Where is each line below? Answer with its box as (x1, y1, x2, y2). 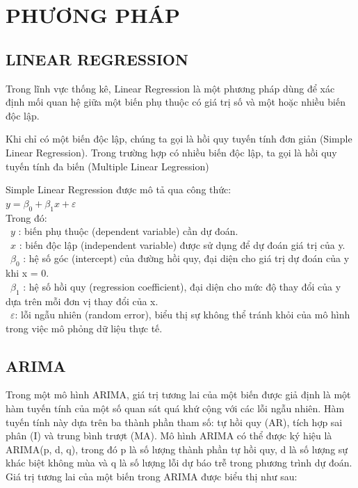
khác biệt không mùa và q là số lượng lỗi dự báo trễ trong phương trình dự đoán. (6, 455, 352, 470)
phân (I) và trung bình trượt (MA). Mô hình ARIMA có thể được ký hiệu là (6, 428, 332, 443)
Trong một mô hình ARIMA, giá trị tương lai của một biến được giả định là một (6, 387, 351, 402)
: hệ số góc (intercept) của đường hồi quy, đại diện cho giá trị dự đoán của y (23, 251, 350, 266)
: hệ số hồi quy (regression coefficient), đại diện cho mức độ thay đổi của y (23, 279, 341, 293)
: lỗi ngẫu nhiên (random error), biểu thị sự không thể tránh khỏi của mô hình (15, 307, 350, 322)
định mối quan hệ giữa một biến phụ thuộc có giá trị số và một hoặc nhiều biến (6, 95, 345, 109)
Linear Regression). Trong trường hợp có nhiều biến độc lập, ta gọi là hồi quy (6, 145, 337, 159)
